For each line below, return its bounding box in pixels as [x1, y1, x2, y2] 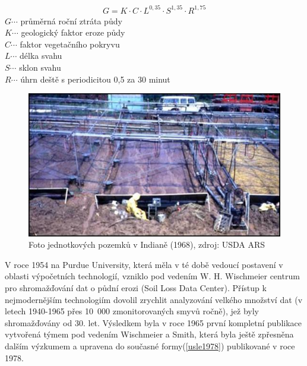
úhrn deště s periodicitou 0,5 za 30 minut [20, 72, 170, 85]
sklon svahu [19, 61, 61, 73]
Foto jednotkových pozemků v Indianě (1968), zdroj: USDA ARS [29, 238, 265, 251]
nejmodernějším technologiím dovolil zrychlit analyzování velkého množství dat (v [5, 293, 303, 305]
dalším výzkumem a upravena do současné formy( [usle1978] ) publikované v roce [5, 339, 295, 352]
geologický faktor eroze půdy [21, 26, 125, 39]
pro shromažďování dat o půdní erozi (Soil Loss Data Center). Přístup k [5, 282, 267, 294]
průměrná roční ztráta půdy [20, 14, 122, 27]
